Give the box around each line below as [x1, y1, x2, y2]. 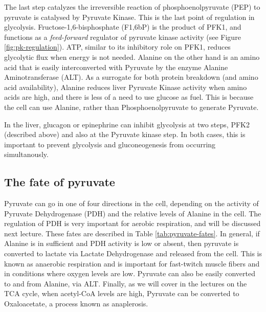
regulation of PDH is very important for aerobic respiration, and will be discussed [4, 218, 261, 229]
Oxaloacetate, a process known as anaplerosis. [4, 298, 148, 309]
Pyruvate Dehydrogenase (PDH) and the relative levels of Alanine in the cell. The [4, 208, 261, 218]
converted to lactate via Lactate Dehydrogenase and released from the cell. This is [4, 248, 262, 259]
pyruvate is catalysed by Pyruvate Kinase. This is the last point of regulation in [4, 11, 255, 22]
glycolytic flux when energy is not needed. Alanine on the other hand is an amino [4, 51, 260, 62]
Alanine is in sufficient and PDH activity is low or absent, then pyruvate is [4, 238, 239, 249]
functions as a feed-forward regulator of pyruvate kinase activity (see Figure [4, 31, 241, 42]
